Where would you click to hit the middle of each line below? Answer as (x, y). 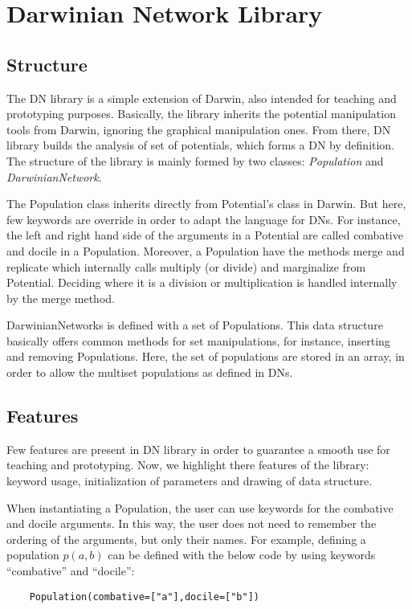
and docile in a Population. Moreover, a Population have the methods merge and (206, 250)
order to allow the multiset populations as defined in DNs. (150, 372)
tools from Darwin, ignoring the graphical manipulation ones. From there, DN (199, 129)
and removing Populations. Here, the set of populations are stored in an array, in (206, 356)
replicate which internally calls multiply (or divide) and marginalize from (186, 266)
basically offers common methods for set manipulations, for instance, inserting (198, 340)
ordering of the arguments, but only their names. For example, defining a (186, 539)
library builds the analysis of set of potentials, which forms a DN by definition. (201, 145)
